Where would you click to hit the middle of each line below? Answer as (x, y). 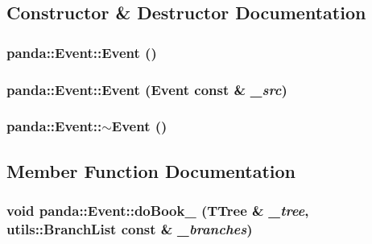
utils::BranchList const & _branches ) (130, 228)
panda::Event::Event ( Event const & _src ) (147, 89)
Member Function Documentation (151, 170)
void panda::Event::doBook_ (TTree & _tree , (158, 211)
